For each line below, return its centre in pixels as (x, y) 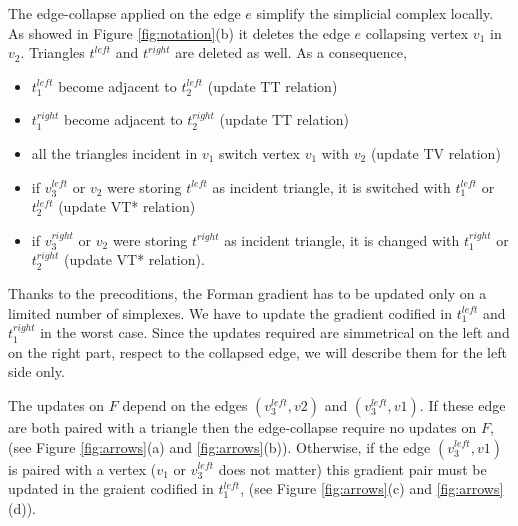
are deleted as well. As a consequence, (291, 52)
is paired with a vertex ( (82, 468)
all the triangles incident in (114, 152)
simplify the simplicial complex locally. (375, 13)
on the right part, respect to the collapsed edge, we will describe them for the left (257, 351)
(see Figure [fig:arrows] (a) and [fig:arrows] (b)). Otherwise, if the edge (219, 446)
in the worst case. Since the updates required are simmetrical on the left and (275, 332)
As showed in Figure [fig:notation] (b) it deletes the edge (179, 32)
